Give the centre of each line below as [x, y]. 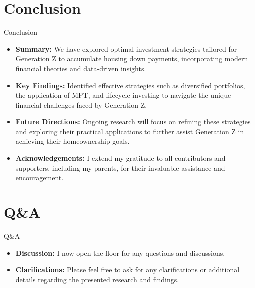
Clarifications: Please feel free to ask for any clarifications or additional [128, 270]
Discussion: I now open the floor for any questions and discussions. [120, 253]
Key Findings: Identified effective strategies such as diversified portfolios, [130, 85]
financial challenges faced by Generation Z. [81, 105]
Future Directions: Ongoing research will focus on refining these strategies [133, 122]
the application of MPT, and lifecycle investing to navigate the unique [123, 95]
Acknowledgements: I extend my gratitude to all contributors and [121, 158]
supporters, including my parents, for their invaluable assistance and [120, 168]
